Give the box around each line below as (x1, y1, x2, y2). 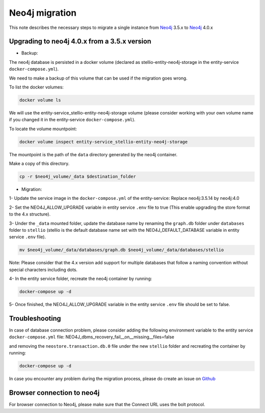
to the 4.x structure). (9, 211, 51, 217)
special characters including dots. (9, 267, 78, 273)
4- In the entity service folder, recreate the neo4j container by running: (9, 275, 152, 282)
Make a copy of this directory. (9, 161, 70, 166)
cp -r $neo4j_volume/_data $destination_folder (19, 174, 136, 179)
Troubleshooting (9, 314, 61, 323)
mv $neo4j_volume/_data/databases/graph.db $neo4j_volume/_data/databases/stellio (19, 247, 224, 253)
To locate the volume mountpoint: (9, 126, 77, 132)
